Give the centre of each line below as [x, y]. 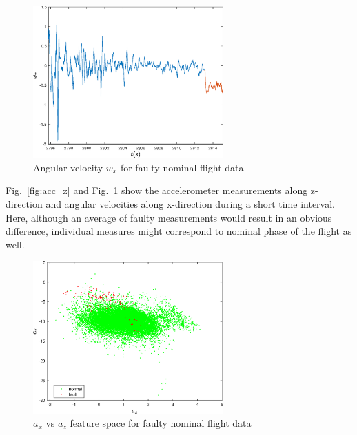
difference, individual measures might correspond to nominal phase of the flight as [179, 231]
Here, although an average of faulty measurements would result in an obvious [169, 217]
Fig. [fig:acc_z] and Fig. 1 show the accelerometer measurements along [157, 190]
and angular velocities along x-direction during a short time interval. [190, 204]
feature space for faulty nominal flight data [161, 423]
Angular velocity [68, 167]
